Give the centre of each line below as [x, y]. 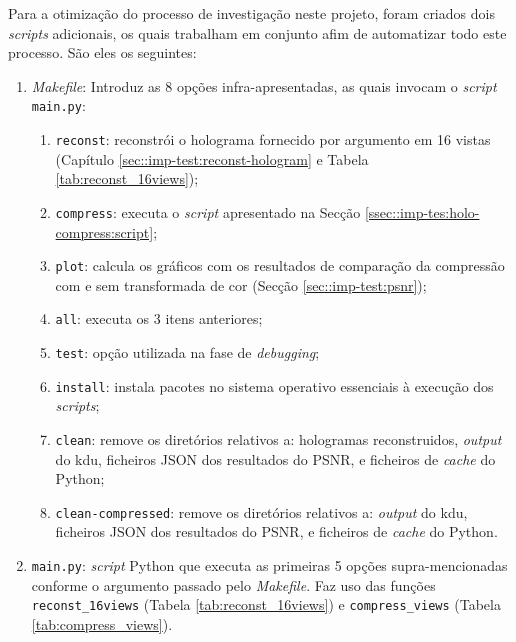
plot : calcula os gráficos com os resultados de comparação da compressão [280, 265]
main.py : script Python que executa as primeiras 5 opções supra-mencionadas [269, 565]
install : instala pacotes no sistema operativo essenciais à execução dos [274, 385]
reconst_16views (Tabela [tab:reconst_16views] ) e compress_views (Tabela [266, 604]
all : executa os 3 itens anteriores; [159, 318]
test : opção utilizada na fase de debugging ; [187, 352]
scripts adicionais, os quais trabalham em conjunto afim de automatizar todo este [257, 32]
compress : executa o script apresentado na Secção [208, 211]
